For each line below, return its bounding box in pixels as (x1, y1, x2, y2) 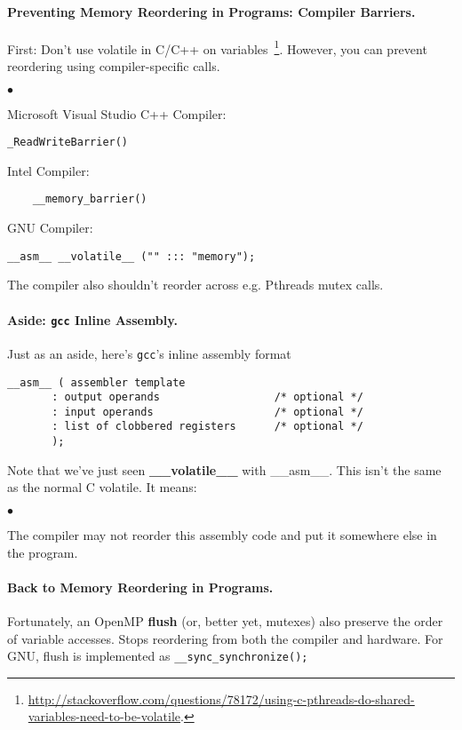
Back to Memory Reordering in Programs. (7, 577, 274, 596)
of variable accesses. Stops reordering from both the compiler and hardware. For (7, 629, 443, 647)
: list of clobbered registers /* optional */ (52, 420, 363, 433)
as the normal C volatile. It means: (7, 478, 197, 496)
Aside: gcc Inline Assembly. (7, 310, 178, 329)
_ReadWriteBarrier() (7, 136, 129, 149)
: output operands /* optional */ (52, 391, 363, 404)
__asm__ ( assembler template (7, 376, 186, 389)
